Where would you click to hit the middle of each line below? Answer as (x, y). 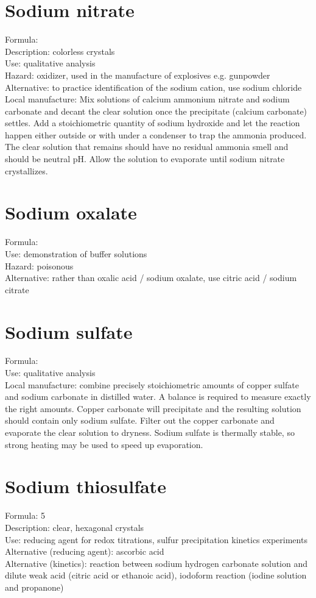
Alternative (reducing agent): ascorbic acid (85, 551)
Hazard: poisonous (39, 265)
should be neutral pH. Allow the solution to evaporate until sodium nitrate (145, 159)
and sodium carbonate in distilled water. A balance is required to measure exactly (158, 397)
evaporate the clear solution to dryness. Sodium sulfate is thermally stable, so (150, 432)
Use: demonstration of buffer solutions (76, 253)
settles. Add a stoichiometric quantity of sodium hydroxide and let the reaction (153, 123)
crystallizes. (26, 170)
